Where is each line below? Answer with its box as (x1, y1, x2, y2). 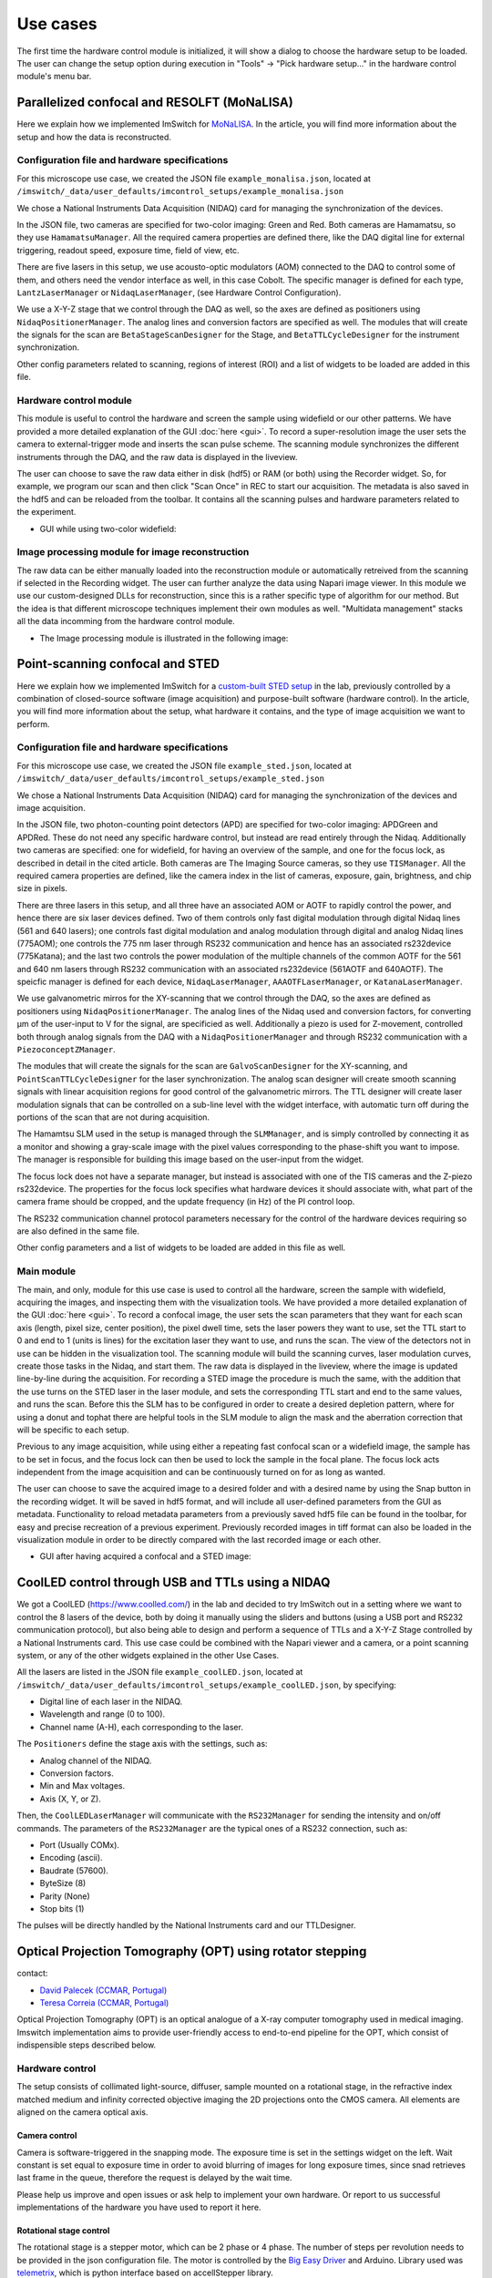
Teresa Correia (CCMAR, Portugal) (39, 1997, 169, 2008)
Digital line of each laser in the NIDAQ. (39, 1696, 183, 1708)
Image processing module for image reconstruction (16, 546, 250, 559)
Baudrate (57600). (39, 1864, 109, 1876)
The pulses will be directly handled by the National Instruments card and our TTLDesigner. (16, 1920, 356, 1931)
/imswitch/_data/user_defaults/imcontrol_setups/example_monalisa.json (16, 187, 344, 197)
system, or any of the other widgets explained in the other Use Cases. (16, 1649, 280, 1660)
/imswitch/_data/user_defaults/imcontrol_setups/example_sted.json (16, 774, 325, 784)
